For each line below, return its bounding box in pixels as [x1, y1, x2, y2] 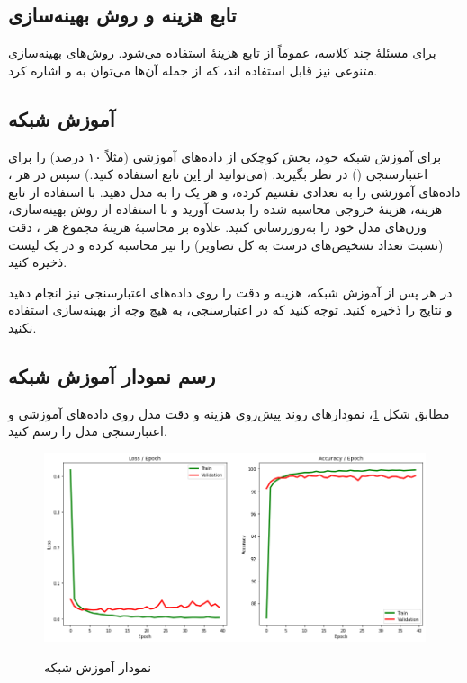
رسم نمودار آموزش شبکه [8, 361, 216, 389]
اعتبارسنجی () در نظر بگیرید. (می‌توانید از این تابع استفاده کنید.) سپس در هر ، [8, 164, 428, 183]
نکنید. [8, 317, 37, 336]
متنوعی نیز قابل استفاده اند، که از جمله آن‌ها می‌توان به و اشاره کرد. [8, 60, 378, 79]
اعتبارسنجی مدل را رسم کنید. [8, 421, 167, 440]
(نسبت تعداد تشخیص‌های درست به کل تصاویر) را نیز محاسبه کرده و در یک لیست [8, 235, 444, 253]
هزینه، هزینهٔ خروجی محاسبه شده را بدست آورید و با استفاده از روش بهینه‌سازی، [8, 200, 443, 218]
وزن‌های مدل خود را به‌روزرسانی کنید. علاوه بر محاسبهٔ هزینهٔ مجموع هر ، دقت [8, 217, 427, 235]
